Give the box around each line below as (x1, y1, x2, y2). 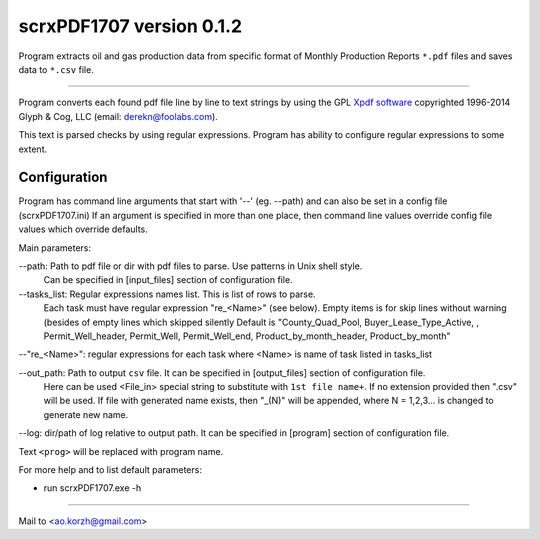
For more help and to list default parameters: (18, 464, 202, 476)
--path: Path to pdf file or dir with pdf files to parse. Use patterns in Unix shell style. (18, 260, 363, 272)
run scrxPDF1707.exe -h (43, 482, 142, 494)
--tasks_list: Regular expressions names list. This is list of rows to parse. (18, 288, 316, 300)
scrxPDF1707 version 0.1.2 (18, 15, 243, 37)
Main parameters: (18, 241, 92, 254)
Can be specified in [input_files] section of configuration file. (43, 274, 294, 286)
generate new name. (43, 408, 129, 420)
